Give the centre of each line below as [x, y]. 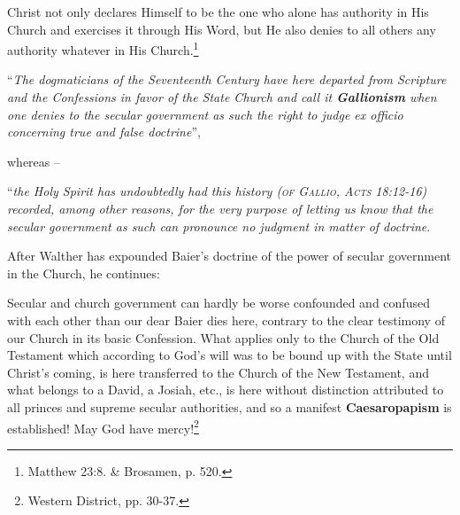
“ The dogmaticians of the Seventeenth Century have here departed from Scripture [227, 79]
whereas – [34, 161]
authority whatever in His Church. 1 [103, 48]
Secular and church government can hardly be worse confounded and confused [218, 303]
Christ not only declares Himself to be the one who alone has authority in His [218, 12]
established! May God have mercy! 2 [103, 426]
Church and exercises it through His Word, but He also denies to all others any [222, 29]
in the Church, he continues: [84, 273]
